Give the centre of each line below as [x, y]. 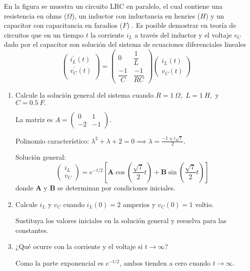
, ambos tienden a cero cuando [165, 262]
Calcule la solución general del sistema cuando [85, 95]
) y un [215, 15]
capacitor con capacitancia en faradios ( [63, 25]
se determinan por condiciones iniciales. [116, 187]
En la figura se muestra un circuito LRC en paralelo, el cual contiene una [113, 6]
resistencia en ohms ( [35, 15]
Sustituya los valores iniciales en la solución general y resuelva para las [121, 220]
